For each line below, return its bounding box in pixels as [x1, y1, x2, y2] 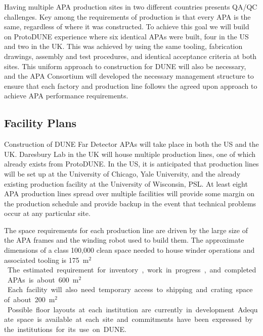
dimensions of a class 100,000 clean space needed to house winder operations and [4, 245, 255, 255]
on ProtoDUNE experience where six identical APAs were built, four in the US [4, 31, 249, 41]
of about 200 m [4, 294, 55, 305]
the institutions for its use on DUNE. [4, 323, 126, 334]
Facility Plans [4, 115, 77, 131]
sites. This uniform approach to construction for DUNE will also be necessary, [4, 61, 246, 71]
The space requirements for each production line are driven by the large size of [4, 225, 248, 235]
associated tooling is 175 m [4, 254, 89, 265]
